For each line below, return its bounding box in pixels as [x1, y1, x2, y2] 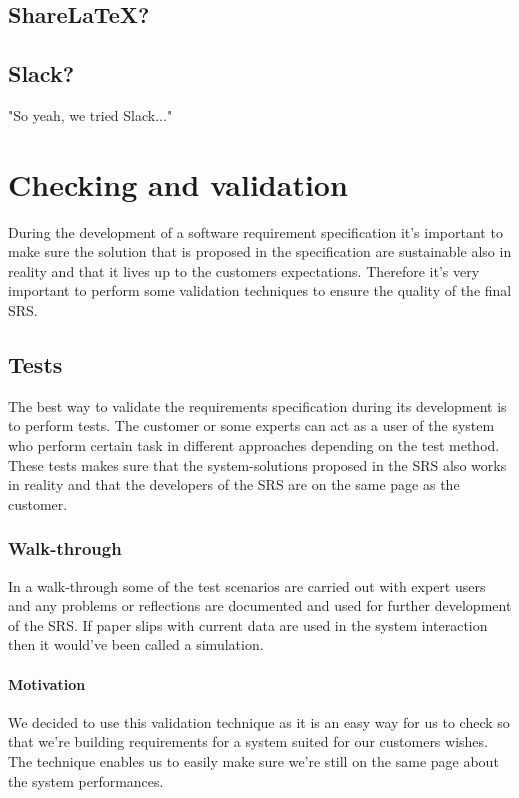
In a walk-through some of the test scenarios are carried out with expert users [8, 575, 486, 596]
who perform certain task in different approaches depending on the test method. [8, 435, 500, 456]
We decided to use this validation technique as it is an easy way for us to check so [8, 711, 510, 732]
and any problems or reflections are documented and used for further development [8, 595, 512, 616]
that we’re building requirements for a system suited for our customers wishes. [8, 731, 488, 752]
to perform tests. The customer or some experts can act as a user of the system [8, 415, 495, 436]
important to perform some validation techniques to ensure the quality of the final [8, 280, 512, 301]
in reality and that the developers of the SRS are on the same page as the [8, 474, 460, 495]
